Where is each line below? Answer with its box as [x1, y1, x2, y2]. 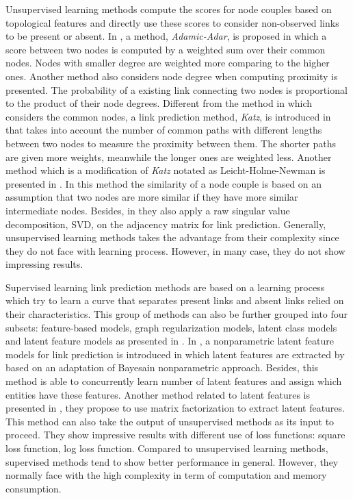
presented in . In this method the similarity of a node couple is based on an [5, 176, 322, 190]
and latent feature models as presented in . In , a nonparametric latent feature [5, 334, 334, 348]
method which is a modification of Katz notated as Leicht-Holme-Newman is [5, 163, 326, 177]
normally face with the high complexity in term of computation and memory [5, 468, 327, 482]
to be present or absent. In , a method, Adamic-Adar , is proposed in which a [5, 29, 327, 43]
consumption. [5, 481, 62, 495]
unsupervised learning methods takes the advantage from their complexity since [5, 230, 339, 245]
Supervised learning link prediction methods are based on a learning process [5, 279, 325, 294]
